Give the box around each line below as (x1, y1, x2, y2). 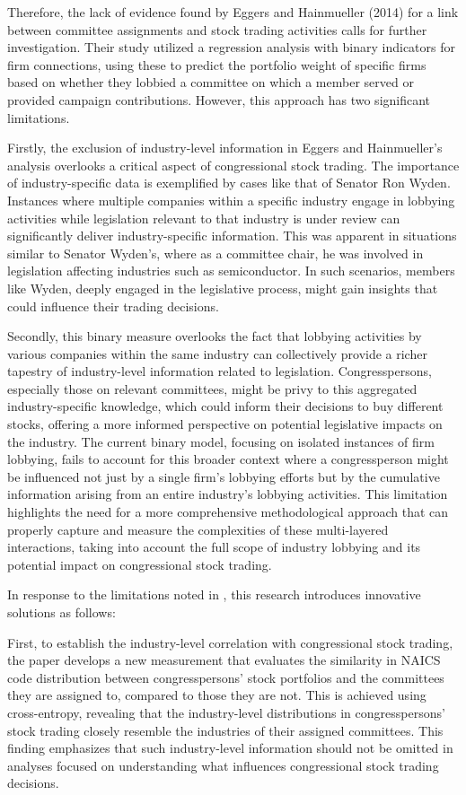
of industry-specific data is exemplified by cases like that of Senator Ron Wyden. (7, 173, 451, 192)
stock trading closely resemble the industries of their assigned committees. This (7, 721, 444, 739)
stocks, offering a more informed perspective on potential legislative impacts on (7, 415, 443, 433)
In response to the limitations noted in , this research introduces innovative (7, 585, 421, 604)
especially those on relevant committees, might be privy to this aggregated (7, 379, 418, 397)
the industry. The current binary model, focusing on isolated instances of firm (7, 432, 435, 450)
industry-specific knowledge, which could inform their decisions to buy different (7, 397, 444, 415)
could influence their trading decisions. (7, 296, 219, 315)
